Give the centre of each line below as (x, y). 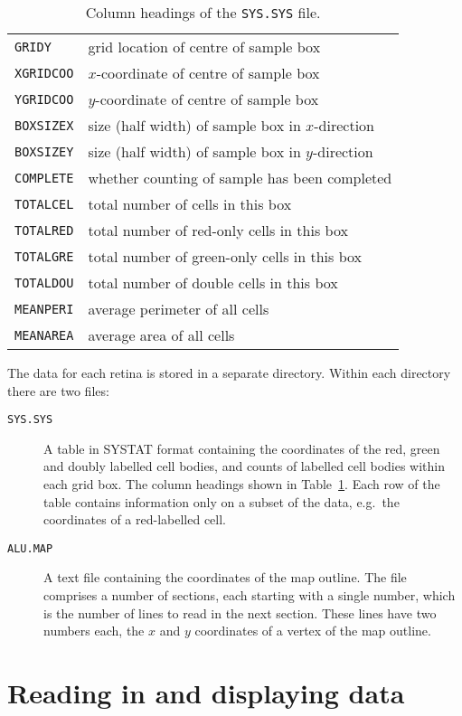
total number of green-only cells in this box (225, 256)
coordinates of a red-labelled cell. (135, 519)
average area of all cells (161, 335)
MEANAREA (44, 335)
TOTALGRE (44, 256)
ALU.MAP (30, 548)
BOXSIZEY (44, 151)
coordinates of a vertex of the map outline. (313, 631)
